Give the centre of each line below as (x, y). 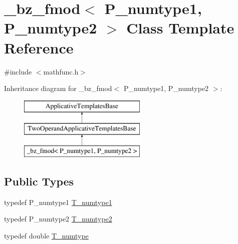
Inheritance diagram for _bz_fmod (58, 88)
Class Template (180, 28)
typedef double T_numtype (46, 236)
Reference (39, 47)
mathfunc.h (61, 71)
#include (18, 71)
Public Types (39, 181)
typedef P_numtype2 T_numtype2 (58, 219)
